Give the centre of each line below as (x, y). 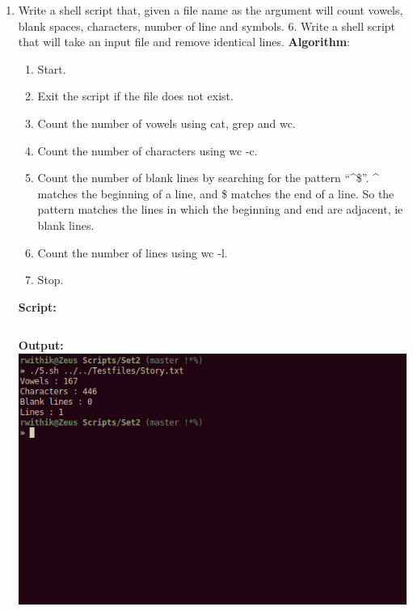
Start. (52, 68)
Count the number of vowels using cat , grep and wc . (166, 123)
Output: (41, 345)
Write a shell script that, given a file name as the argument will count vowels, (211, 10)
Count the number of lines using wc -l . (133, 252)
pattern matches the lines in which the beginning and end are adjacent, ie (220, 209)
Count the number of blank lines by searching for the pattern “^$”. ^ (208, 178)
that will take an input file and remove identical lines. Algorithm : (184, 42)
